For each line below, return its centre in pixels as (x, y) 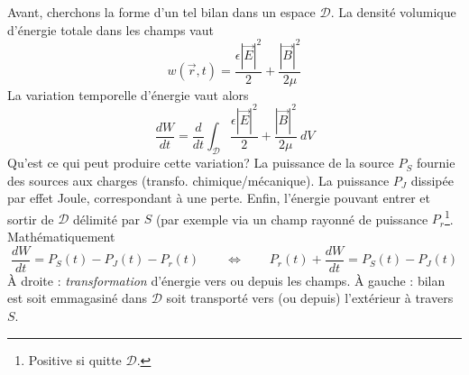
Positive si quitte (75, 359)
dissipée (432, 180)
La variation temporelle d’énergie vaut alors (128, 94)
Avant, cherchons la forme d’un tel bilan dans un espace (161, 12)
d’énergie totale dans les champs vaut (110, 29)
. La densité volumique (393, 12)
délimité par (106, 219)
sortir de (31, 219)
